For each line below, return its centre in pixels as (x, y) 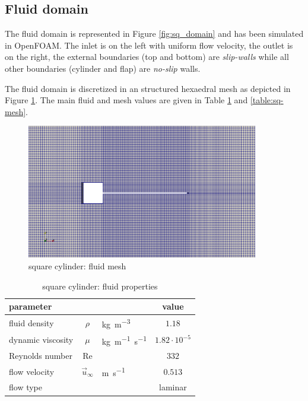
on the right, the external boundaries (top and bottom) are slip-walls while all (147, 57)
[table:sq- (267, 100)
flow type (26, 387)
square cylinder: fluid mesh (77, 266)
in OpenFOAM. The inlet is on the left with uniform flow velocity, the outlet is (149, 45)
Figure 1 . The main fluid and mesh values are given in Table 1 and (126, 100)
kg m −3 (116, 323)
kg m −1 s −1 (124, 340)
